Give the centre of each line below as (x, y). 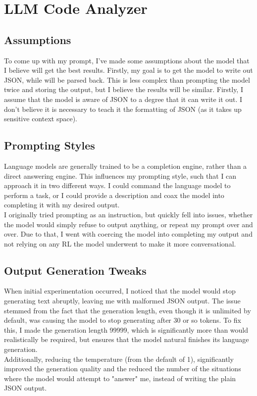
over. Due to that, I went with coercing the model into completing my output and (128, 234)
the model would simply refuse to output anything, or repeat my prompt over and (128, 224)
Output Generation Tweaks (75, 270)
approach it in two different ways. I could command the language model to (117, 185)
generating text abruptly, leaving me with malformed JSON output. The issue (122, 301)
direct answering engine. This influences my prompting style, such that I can (120, 175)
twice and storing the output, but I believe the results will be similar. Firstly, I (124, 89)
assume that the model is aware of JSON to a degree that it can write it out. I (123, 99)
